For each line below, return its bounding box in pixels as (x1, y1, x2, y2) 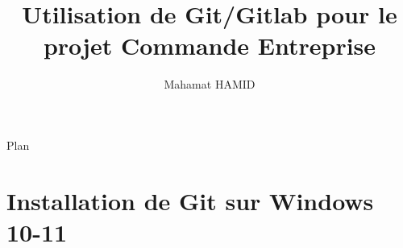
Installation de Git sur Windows (6, 184, 374, 217)
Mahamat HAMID (164, 76, 256, 93)
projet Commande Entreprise (43, 29, 376, 62)
